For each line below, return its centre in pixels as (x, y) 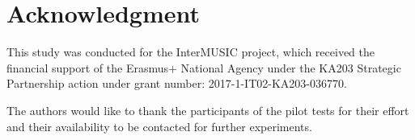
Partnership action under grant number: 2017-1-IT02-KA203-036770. (177, 83)
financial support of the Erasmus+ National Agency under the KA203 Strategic (204, 67)
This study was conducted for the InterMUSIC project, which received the (191, 52)
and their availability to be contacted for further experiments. (159, 126)
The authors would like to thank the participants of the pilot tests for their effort (208, 110)
